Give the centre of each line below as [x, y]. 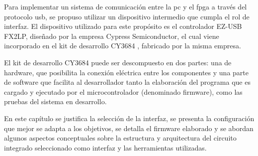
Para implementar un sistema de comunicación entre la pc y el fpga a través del [126, 6]
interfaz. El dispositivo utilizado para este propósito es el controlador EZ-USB [123, 26]
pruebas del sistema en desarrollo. [55, 101]
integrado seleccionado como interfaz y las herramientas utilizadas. [105, 147]
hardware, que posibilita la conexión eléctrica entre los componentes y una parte [126, 72]
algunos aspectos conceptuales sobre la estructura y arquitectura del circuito [120, 138]
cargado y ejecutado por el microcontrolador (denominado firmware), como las [123, 91]
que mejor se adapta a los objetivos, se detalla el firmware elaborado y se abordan [129, 128]
